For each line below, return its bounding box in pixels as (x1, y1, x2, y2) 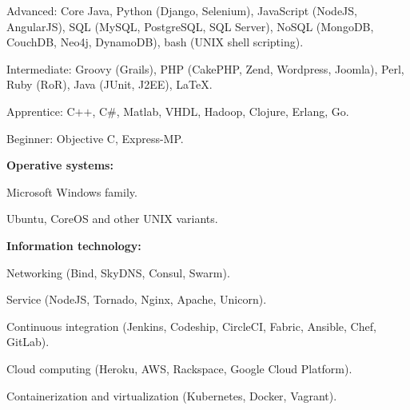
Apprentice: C (6, 102, 75, 119)
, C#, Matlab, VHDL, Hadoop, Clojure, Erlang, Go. (92, 102, 349, 119)
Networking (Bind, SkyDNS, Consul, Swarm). (6, 264, 230, 281)
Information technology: (6, 237, 141, 253)
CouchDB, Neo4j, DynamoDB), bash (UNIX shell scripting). (6, 34, 304, 50)
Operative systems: (6, 157, 113, 173)
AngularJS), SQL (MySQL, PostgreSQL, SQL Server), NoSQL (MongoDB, (6, 18, 374, 34)
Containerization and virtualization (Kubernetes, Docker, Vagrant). (6, 387, 337, 404)
